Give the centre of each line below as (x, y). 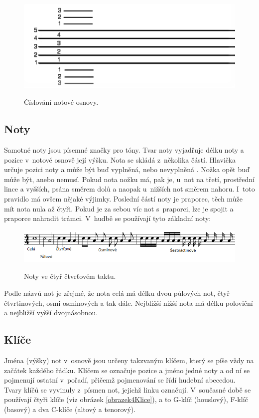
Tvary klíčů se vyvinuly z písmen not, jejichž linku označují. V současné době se (128, 389)
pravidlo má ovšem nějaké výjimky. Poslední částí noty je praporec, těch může (123, 199)
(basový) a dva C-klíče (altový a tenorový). (70, 409)
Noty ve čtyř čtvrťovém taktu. (70, 276)
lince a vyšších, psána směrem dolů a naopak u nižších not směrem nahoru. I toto (129, 189)
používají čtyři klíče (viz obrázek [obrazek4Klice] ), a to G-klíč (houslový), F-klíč (126, 399)
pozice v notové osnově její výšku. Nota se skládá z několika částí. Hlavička (120, 159)
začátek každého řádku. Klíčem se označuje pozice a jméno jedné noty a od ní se (127, 370)
